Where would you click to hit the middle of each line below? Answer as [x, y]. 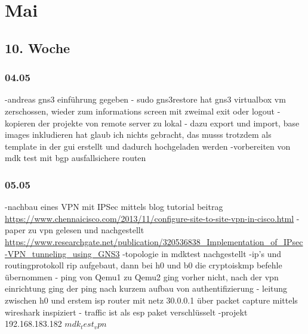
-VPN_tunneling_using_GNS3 [62, 253]
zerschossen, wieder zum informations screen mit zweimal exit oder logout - [143, 111]
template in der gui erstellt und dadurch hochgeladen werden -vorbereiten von [148, 146]
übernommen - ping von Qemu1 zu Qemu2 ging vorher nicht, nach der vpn [142, 276]
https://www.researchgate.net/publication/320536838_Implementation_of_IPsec [154, 241]
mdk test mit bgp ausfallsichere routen [76, 158]
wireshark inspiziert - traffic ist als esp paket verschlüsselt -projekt [126, 312]
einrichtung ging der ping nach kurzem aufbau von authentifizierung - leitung [146, 288]
